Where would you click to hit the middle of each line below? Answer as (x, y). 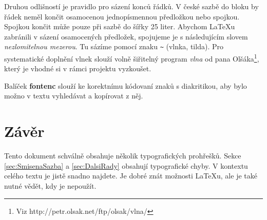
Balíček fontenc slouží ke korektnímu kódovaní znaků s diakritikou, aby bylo (126, 85)
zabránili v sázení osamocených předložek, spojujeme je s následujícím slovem (126, 36)
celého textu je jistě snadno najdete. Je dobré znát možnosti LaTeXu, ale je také (131, 176)
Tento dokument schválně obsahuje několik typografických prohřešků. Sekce (123, 156)
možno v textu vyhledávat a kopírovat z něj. (74, 96)
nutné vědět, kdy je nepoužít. (50, 185)
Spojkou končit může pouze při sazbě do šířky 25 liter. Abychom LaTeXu (120, 26)
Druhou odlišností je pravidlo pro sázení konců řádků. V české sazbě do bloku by (131, 6)
